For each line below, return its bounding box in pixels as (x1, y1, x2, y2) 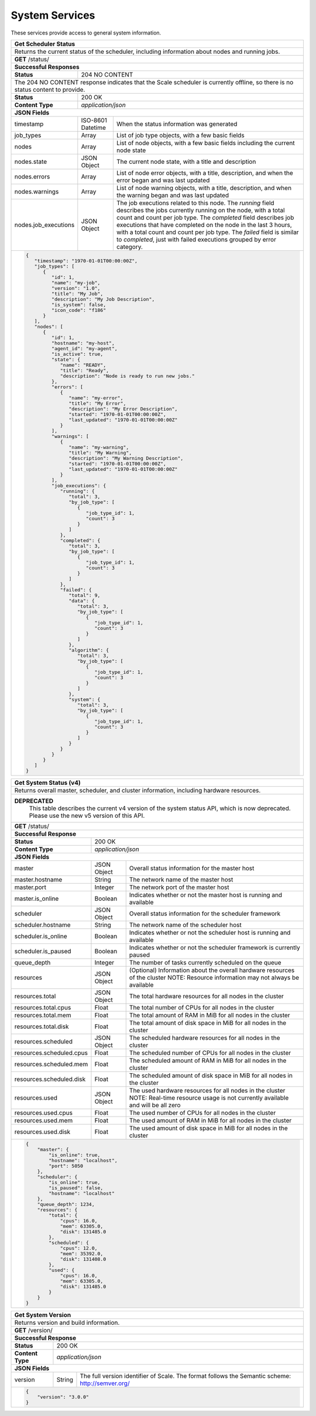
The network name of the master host (129, 875, 233, 883)
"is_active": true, (51, 351, 104, 357)
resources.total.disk (14, 1022, 69, 1031)
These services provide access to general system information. (11, 29, 162, 36)
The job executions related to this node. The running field (116, 199, 274, 207)
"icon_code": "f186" (51, 307, 107, 313)
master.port (14, 883, 47, 891)
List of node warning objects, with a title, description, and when (116, 184, 292, 192)
